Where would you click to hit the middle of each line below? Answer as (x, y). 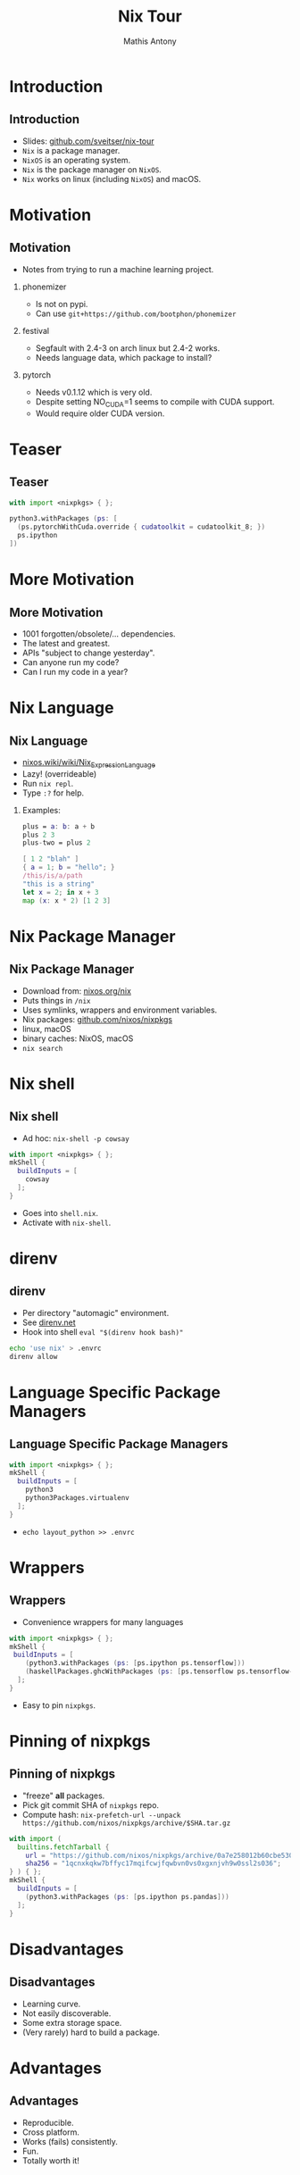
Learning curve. (51, 2004)
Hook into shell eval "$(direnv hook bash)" (103, 1331)
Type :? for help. (53, 793)
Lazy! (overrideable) (59, 773)
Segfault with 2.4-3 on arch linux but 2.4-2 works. (128, 348)
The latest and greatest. (66, 643)
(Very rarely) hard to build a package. (91, 2032)
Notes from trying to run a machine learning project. (118, 269)
